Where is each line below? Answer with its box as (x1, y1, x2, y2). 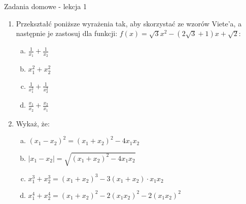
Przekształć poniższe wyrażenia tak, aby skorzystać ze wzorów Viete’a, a (16, 18, 242, 28)
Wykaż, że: (16, 118, 50, 128)
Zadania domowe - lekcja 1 (4, 1, 87, 11)
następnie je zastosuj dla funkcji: (16, 28, 118, 39)
